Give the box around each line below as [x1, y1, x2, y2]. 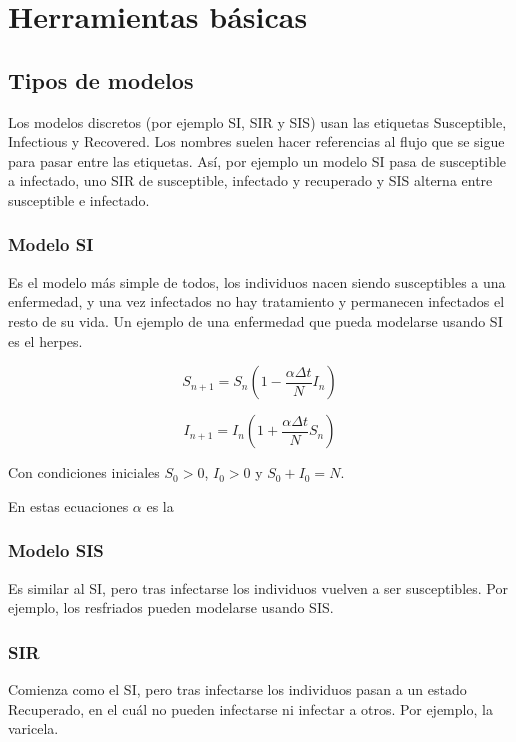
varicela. [8, 718, 59, 739]
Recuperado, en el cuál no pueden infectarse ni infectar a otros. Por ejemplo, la [8, 698, 493, 719]
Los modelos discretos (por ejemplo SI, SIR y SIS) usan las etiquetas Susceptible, [8, 111, 507, 132]
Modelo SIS [8, 538, 104, 563]
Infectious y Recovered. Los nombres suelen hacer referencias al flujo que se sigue [8, 131, 505, 152]
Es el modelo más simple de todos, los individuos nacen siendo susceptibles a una [8, 271, 506, 292]
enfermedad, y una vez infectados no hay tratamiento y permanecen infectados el [8, 291, 505, 312]
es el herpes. [8, 330, 83, 351]
